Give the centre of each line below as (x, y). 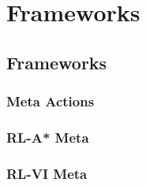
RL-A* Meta (48, 137)
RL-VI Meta (47, 173)
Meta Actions (51, 101)
